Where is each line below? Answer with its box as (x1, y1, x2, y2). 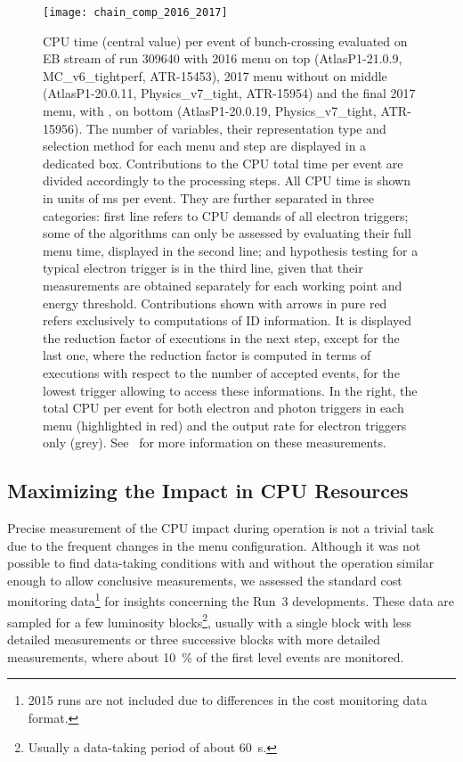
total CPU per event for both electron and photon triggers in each (43, 398, 404, 417)
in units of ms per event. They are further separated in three (43, 189, 374, 207)
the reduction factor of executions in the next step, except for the (43, 328, 400, 347)
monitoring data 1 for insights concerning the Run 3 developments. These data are (7, 589, 454, 610)
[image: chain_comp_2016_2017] (43, 6, 228, 19)
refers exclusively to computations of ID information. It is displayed (43, 311, 412, 330)
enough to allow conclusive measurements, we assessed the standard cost (7, 570, 402, 589)
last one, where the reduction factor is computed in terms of (43, 346, 371, 365)
